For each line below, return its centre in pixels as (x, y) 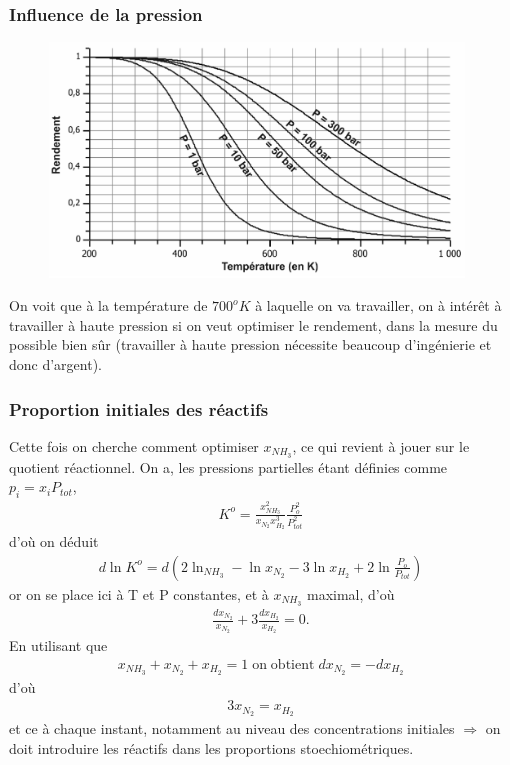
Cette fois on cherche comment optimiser (134, 445)
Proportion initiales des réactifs (139, 408)
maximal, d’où (350, 593)
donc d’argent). (56, 363)
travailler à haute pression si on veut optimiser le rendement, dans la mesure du (253, 324)
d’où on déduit (54, 541)
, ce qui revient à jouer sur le (381, 445)
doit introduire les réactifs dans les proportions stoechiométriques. (211, 747)
